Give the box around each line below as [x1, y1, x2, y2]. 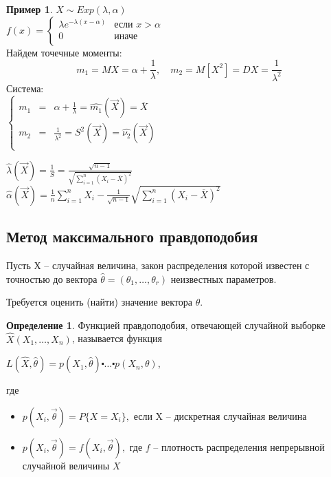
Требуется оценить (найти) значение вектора [6, 295, 192, 309]
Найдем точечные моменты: [6, 45, 122, 59]
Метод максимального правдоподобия [6, 226, 258, 247]
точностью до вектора [6, 271, 98, 286]
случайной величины [22, 458, 110, 472]
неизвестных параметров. [170, 271, 277, 286]
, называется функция [71, 331, 162, 346]
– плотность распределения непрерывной [153, 439, 325, 454]
